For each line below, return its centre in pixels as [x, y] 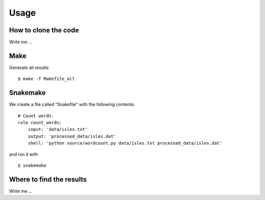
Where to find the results [48, 179]
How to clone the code [44, 30]
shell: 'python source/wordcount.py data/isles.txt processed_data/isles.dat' [125, 143]
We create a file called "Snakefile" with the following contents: [72, 104]
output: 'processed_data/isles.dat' [72, 136]
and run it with [24, 154]
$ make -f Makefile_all [46, 79]
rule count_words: [40, 123]
